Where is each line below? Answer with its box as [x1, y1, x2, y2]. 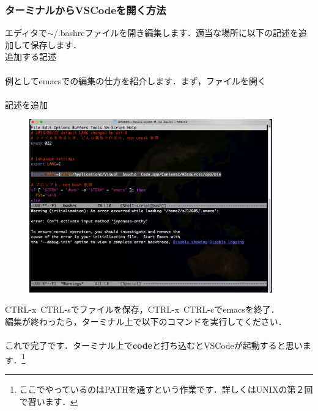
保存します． [30, 38, 82, 51]
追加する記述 [5, 50, 56, 63]
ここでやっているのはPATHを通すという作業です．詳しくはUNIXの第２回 [19, 383, 313, 396]
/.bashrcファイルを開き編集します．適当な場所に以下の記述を [53, 26, 298, 39]
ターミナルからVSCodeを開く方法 [5, 2, 166, 17]
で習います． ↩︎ [19, 395, 78, 407]
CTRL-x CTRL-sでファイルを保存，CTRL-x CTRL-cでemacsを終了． [5, 303, 279, 316]
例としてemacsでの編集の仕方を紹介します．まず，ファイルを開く [5, 74, 266, 87]
